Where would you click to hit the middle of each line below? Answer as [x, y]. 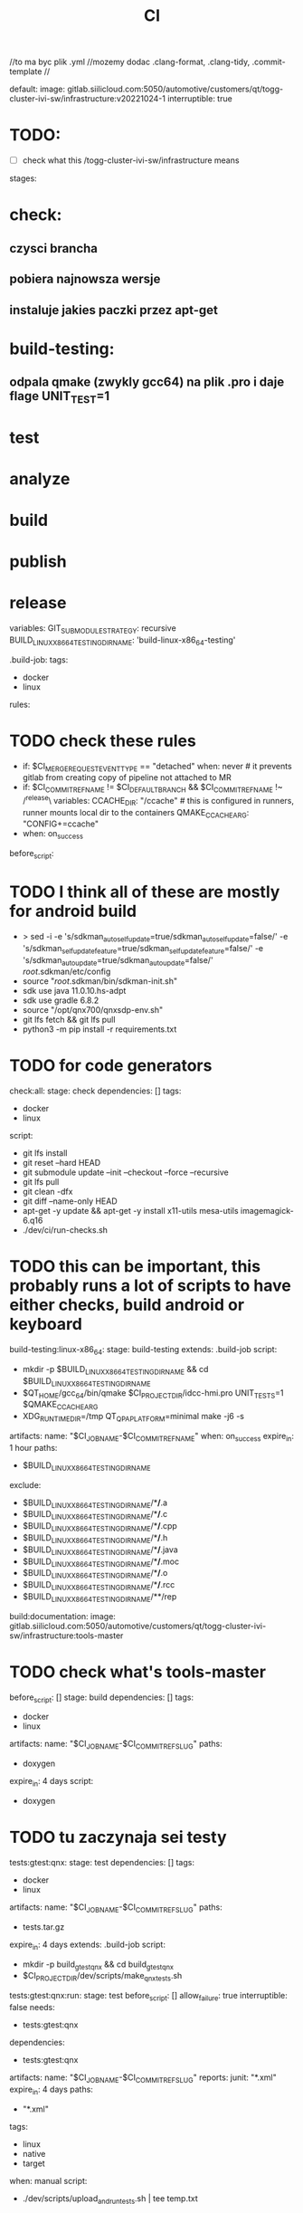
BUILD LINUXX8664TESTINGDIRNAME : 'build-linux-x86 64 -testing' [123, 641]
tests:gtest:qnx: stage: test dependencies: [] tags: [102, 1862]
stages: [24, 178]
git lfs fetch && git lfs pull [69, 1020]
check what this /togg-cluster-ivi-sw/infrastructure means [131, 160]
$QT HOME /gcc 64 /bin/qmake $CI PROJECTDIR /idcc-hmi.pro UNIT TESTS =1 [153, 1393]
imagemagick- [267, 1211]
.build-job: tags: [39, 659]
